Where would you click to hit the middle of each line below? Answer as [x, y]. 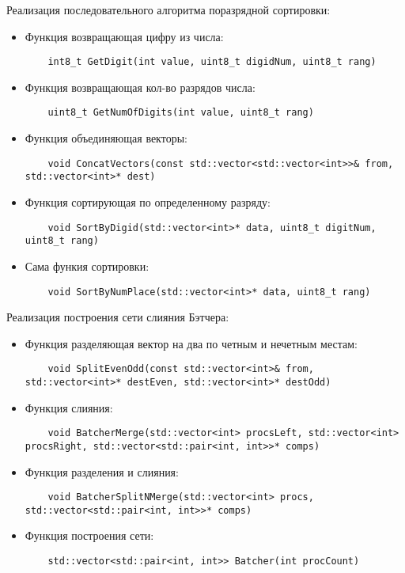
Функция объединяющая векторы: [106, 138]
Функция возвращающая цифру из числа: [124, 36]
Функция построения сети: [89, 535]
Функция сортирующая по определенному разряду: [148, 202]
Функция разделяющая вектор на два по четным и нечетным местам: [191, 343]
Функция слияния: [69, 407]
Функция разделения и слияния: [102, 471]
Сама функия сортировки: [87, 266]
